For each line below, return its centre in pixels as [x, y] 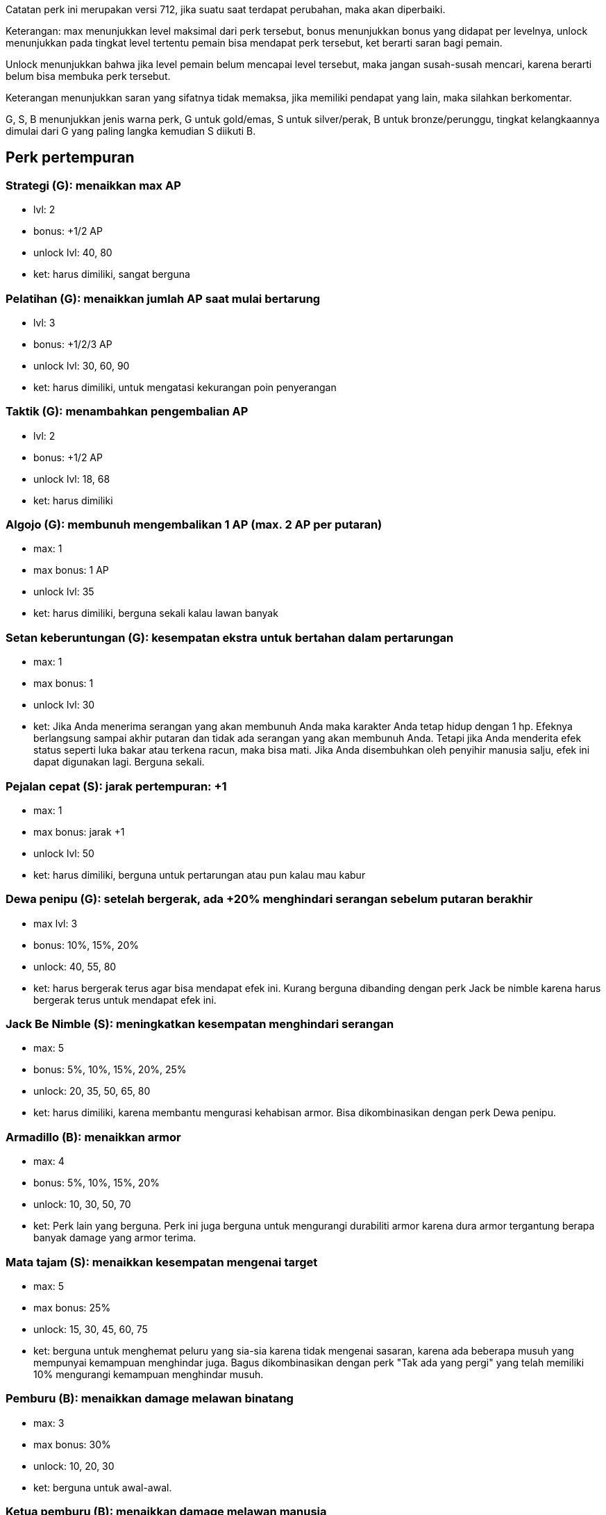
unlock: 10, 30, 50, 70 [82, 1204]
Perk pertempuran [70, 158]
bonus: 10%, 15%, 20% [86, 945]
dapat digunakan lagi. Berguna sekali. [119, 762]
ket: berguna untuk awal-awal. [103, 1487]
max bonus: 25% [72, 1307]
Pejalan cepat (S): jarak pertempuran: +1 [116, 786]
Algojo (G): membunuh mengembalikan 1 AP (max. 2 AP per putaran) [194, 525]
